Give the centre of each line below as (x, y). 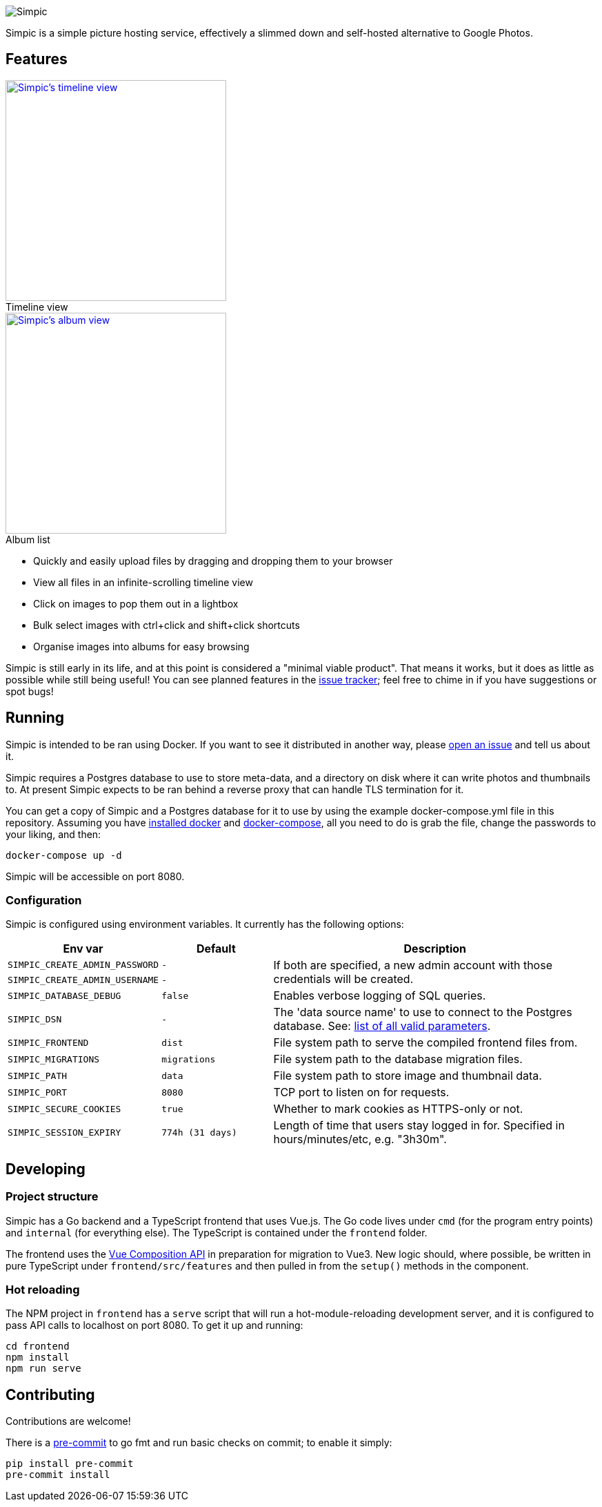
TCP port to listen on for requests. (361, 1092)
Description (435, 949)
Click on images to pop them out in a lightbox (136, 603)
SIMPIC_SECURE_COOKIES (64, 1109)
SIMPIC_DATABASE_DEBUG (64, 995)
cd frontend (38, 1346)
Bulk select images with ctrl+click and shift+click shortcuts (167, 625)
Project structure (52, 1197)
